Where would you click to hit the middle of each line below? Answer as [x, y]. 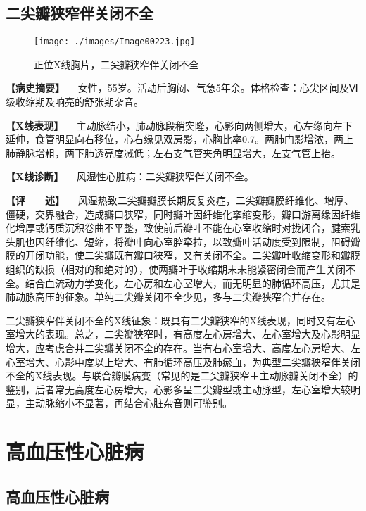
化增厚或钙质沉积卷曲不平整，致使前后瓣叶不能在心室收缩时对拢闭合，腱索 [178, 228]
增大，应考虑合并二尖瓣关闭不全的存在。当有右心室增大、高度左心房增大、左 [183, 347]
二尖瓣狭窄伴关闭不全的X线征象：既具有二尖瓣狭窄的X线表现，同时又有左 [176, 320]
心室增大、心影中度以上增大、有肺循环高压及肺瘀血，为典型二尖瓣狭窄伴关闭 [183, 361]
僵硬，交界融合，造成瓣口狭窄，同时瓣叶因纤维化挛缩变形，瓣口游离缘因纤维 [183, 214]
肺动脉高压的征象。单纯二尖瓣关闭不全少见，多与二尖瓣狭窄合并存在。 [168, 297]
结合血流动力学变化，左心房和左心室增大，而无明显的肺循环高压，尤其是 [193, 283]
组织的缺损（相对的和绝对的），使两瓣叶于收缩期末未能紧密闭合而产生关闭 [176, 269]
